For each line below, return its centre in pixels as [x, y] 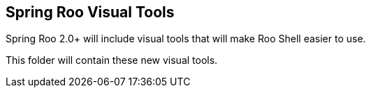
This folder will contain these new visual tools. [112, 60]
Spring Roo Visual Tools [90, 12]
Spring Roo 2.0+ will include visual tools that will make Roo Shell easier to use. [186, 39]
